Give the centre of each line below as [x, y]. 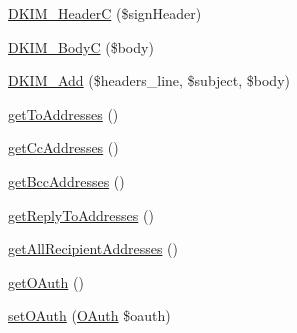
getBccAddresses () [66, 180]
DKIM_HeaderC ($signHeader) [105, 13]
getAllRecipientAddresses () [93, 248]
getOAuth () [46, 281]
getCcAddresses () [63, 147]
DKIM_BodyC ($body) [81, 46]
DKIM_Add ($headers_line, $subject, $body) [149, 80]
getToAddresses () [63, 113]
